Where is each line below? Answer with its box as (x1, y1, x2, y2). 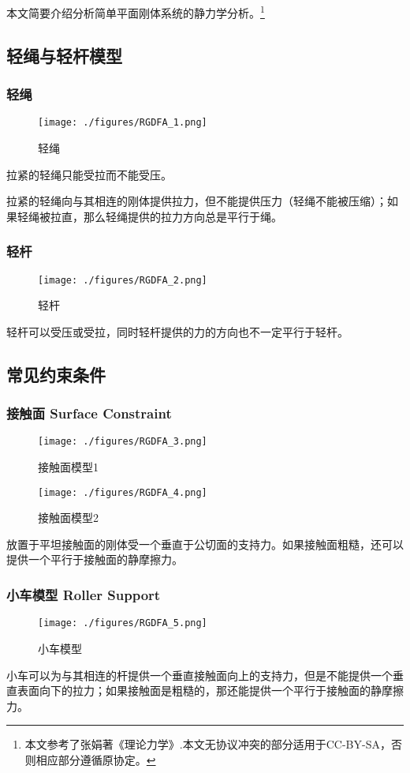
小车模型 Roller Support (6, 584, 161, 604)
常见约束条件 (6, 362, 106, 386)
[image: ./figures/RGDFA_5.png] (38, 617, 207, 629)
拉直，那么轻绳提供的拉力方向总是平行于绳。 (50, 208, 282, 224)
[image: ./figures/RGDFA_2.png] (38, 274, 207, 286)
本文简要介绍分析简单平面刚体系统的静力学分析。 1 (6, 2, 265, 21)
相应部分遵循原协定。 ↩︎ (35, 751, 156, 767)
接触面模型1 (38, 459, 99, 475)
